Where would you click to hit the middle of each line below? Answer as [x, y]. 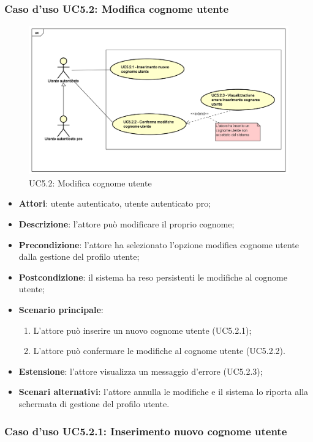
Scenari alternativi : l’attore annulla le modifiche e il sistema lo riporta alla [164, 392]
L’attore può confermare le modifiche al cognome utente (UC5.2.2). [159, 351]
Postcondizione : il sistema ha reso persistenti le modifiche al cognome [153, 277]
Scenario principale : [61, 310]
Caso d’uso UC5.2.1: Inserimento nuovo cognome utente [146, 431]
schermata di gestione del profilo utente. [94, 403]
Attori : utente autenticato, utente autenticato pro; [115, 203]
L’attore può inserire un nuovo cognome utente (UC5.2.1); [142, 330]
